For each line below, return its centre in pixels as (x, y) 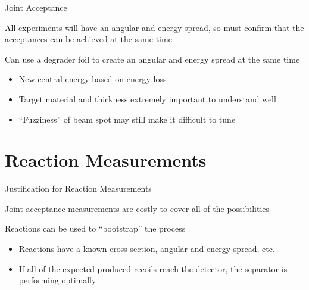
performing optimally (57, 280)
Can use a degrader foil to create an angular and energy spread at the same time (152, 59)
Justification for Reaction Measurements (78, 188)
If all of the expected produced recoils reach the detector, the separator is (153, 268)
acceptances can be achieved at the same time (88, 39)
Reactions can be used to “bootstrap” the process (95, 228)
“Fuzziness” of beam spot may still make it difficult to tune (127, 119)
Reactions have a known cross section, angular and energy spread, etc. (147, 249)
